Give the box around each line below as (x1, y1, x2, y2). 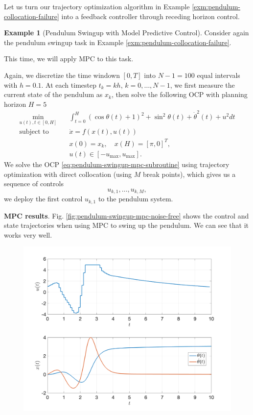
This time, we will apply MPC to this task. (4, 53, 134, 64)
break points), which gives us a (143, 169, 236, 179)
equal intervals (197, 70, 240, 80)
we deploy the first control (4, 194, 83, 204)
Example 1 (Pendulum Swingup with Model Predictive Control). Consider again (4, 27, 249, 38)
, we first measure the (170, 79, 235, 90)
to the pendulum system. (98, 194, 173, 204)
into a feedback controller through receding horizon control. (61, 11, 240, 21)
